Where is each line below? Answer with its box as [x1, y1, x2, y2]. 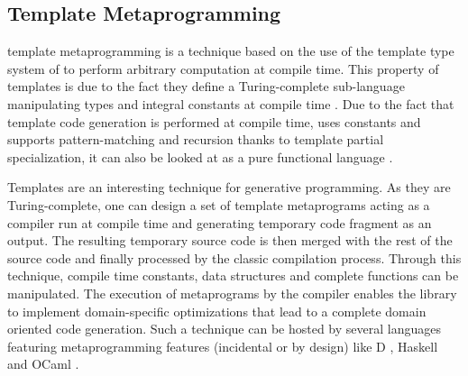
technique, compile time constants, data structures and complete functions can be [7, 266, 459, 285]
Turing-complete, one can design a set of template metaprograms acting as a [7, 195, 430, 214]
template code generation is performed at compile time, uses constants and [7, 112, 421, 131]
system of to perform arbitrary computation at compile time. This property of [7, 59, 439, 78]
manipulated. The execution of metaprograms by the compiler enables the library [7, 283, 457, 302]
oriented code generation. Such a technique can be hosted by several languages [7, 319, 441, 338]
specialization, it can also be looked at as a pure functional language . [7, 147, 393, 166]
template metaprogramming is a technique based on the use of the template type [7, 41, 454, 60]
